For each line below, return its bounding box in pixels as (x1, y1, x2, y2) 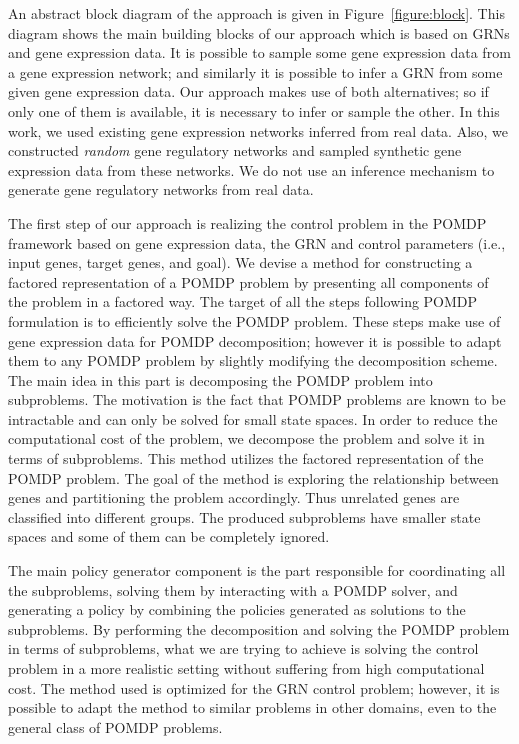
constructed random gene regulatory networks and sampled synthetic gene (8, 140, 462, 161)
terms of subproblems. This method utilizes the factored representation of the (8, 448, 484, 469)
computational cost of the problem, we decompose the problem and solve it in (8, 428, 485, 449)
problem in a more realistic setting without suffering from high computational (8, 658, 485, 678)
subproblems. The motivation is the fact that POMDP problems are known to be (8, 389, 506, 410)
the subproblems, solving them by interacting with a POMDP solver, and (8, 579, 458, 600)
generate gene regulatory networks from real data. (8, 179, 314, 200)
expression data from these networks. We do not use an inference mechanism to (8, 159, 495, 180)
